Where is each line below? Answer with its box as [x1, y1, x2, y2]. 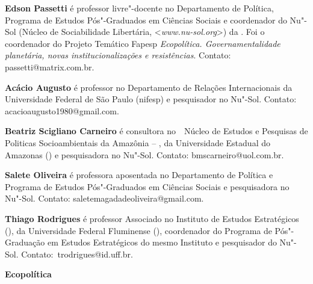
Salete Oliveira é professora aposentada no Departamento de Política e [5, 168, 273, 181]
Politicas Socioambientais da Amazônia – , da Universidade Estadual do [5, 136, 270, 149]
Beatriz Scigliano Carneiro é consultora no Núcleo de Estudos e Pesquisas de [5, 125, 308, 137]
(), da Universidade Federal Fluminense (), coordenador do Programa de [5, 224, 272, 236]
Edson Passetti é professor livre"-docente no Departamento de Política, [5, 2, 274, 14]
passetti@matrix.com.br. [5, 60, 95, 73]
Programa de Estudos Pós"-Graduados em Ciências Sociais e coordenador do [5, 13, 287, 26]
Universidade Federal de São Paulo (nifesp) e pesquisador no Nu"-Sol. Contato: [5, 93, 297, 105]
